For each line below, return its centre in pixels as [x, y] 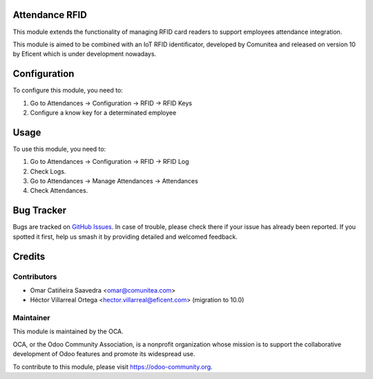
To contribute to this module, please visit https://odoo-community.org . [113, 367]
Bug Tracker [40, 211]
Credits [29, 256]
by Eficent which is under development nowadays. [85, 54]
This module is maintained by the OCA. [68, 331]
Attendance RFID [50, 15]
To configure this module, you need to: [68, 91]
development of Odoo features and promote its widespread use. [104, 354]
